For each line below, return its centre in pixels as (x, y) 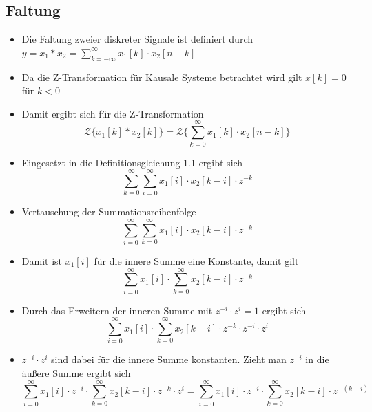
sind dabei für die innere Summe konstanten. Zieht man (169, 359)
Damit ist (42, 260)
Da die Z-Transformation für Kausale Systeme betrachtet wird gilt (162, 77)
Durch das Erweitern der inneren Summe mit (117, 310)
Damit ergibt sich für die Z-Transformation (113, 113)
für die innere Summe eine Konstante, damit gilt (196, 260)
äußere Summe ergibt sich (76, 372)
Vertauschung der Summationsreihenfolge (109, 212)
